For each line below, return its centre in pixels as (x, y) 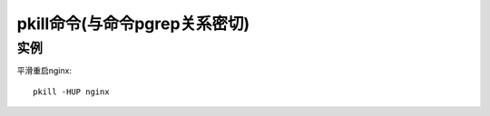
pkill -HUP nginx (71, 92)
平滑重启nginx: (44, 71)
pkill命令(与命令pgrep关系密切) (133, 24)
